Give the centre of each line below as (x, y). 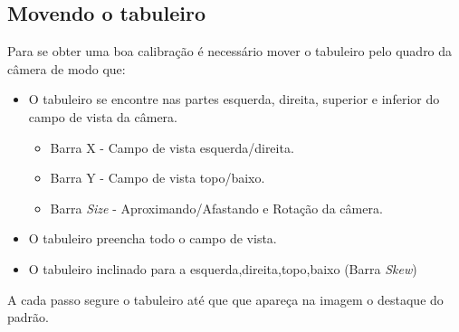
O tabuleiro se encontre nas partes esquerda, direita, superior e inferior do (234, 99)
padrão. (28, 317)
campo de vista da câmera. (103, 116)
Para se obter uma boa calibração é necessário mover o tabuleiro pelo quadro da (230, 51)
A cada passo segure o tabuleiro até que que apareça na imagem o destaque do (225, 299)
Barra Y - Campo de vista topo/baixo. (158, 178)
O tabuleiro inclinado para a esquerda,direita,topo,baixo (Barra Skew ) (223, 268)
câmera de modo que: (67, 68)
